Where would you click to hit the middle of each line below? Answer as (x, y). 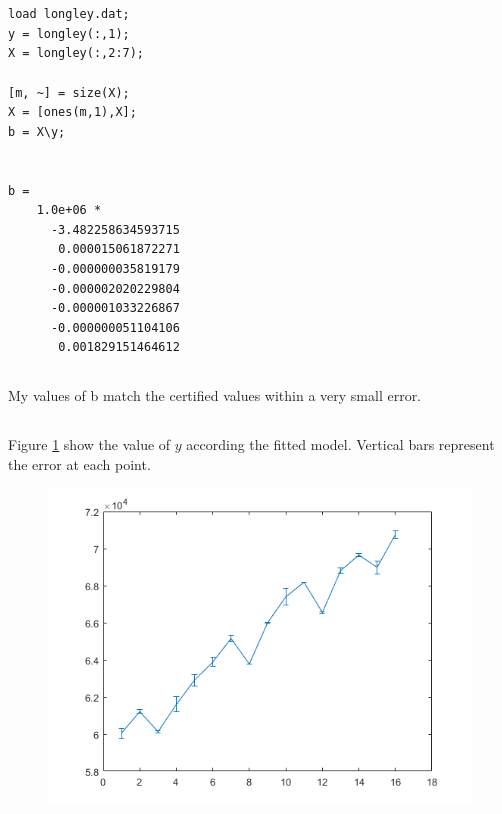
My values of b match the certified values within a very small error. (215, 395)
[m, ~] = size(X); (69, 92)
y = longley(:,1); (69, 33)
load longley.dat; (69, 14)
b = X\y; (37, 131)
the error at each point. (79, 463)
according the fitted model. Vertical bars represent (340, 444)
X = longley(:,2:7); (76, 53)
